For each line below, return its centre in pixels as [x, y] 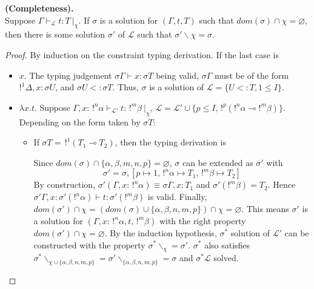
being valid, [177, 75]
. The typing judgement [68, 75]
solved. [226, 258]
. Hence [282, 184]
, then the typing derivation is [170, 142]
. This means [265, 209]
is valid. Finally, [177, 197]
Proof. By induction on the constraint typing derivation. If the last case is [142, 54]
